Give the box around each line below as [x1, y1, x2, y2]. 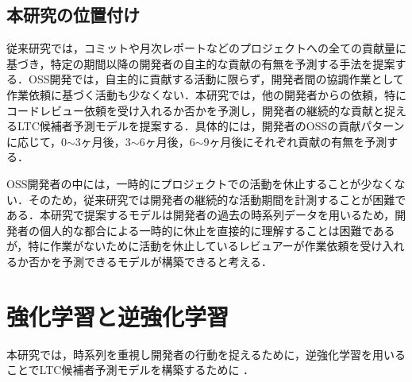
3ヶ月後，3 [75, 133, 131, 149]
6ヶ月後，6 [139, 133, 195, 149]
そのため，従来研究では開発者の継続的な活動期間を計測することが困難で [28, 191, 406, 207]
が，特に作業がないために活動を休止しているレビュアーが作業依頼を [6, 237, 360, 254]
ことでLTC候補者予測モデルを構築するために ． [6, 361, 255, 378]
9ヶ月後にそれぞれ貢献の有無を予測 [203, 133, 387, 149]
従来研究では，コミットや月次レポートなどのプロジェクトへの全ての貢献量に [6, 40, 406, 56]
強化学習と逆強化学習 [6, 299, 229, 332]
